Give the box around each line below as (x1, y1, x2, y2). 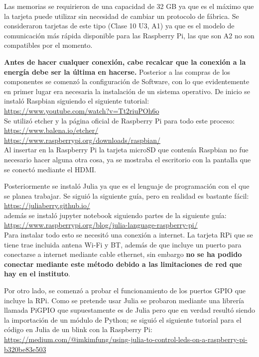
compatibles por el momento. (4, 40, 93, 50)
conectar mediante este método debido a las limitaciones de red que (4, 258, 242, 269)
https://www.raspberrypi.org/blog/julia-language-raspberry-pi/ (4, 220, 198, 230)
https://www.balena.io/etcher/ (4, 125, 99, 135)
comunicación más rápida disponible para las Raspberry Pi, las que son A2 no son (4, 30, 255, 40)
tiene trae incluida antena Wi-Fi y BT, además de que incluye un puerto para (4, 239, 242, 249)
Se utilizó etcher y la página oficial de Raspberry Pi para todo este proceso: (4, 115, 235, 125)
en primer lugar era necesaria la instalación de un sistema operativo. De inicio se (4, 86, 250, 96)
